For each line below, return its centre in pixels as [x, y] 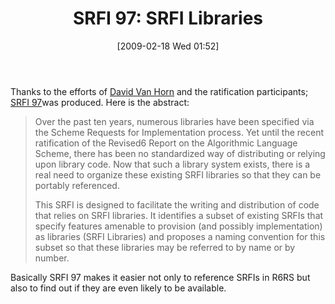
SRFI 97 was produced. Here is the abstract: [100, 102]
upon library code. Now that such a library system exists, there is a [172, 164]
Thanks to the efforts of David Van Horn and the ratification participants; [159, 91]
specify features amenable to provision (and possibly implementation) [178, 226]
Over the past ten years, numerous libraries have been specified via [174, 121]
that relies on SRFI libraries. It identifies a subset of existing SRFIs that [179, 215]
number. [52, 258]
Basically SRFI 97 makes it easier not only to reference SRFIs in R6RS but [160, 277]
